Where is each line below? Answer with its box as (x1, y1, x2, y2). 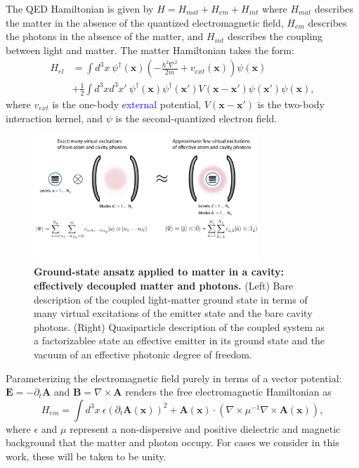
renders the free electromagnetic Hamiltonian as (125, 384, 332, 399)
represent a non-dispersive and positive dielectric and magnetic (70, 421, 341, 436)
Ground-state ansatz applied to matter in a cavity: (34, 264, 285, 279)
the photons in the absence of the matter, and (6, 29, 204, 44)
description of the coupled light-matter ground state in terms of (34, 292, 308, 306)
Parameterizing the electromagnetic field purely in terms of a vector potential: (6, 370, 342, 385)
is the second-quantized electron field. (115, 110, 278, 125)
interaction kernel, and (6, 110, 103, 125)
